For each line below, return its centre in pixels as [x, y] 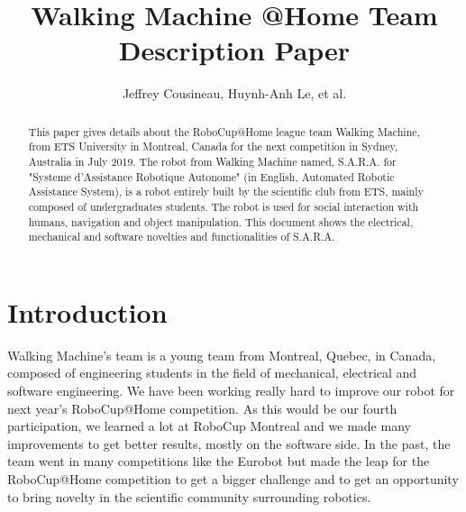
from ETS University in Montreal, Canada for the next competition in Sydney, [213, 146]
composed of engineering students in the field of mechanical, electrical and [212, 373]
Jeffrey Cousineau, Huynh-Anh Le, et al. [234, 93]
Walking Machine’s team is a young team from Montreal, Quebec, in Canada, [222, 355]
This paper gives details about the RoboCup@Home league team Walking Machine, [224, 131]
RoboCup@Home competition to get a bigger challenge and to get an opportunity [233, 479]
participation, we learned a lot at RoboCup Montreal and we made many [209, 426]
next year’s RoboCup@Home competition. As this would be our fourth [202, 408]
